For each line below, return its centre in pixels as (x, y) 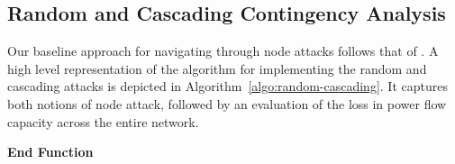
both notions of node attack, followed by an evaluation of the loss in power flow (227, 103)
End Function (50, 152)
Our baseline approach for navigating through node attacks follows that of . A (223, 51)
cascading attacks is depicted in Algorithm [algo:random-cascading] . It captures (227, 86)
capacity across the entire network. (103, 121)
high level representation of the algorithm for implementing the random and (217, 68)
